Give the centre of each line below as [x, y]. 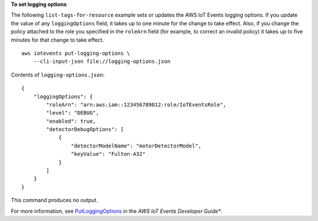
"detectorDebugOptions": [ [85, 130]
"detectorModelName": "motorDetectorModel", [136, 146]
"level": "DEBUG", [73, 113]
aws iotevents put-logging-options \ [76, 53]
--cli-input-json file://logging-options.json [102, 61]
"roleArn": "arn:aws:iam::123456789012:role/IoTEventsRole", [136, 105]
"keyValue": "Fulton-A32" [108, 154]
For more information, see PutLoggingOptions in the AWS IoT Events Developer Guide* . [117, 211]
